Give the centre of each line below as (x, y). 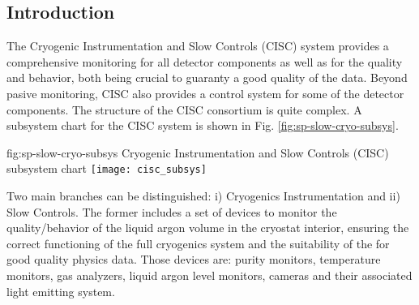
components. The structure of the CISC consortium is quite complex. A (184, 109)
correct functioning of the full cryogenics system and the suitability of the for (198, 243)
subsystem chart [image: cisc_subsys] (107, 168)
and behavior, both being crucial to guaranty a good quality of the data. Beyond (207, 77)
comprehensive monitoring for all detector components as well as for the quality (205, 61)
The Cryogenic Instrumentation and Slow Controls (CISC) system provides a (198, 46)
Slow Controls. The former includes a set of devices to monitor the (172, 211)
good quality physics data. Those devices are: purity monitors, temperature (194, 259)
